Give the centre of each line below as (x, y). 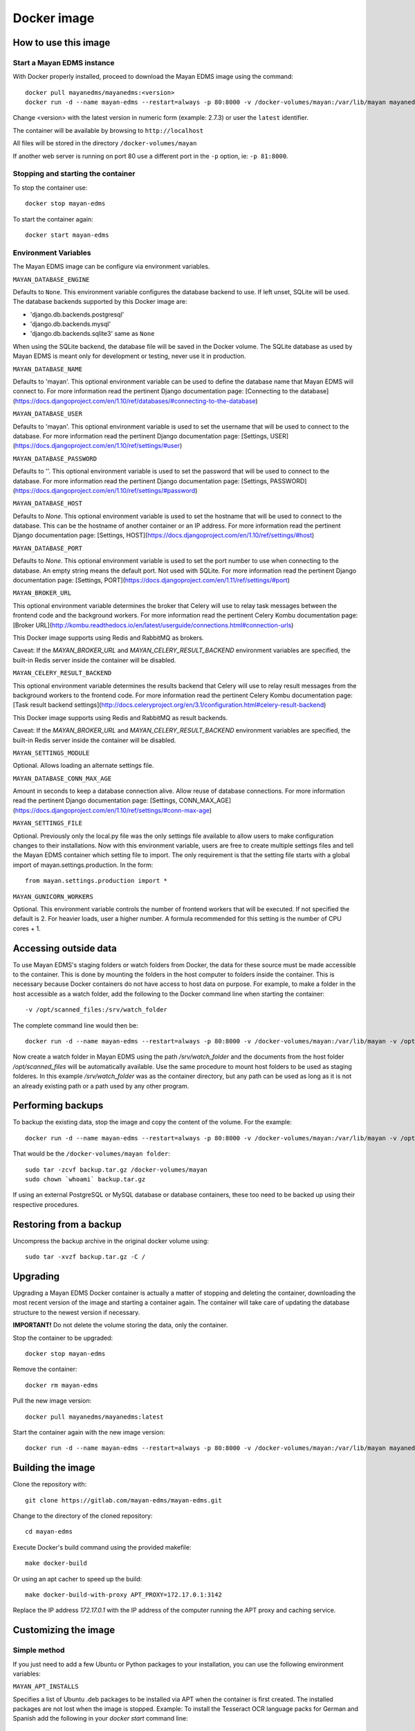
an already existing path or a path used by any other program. (101, 1086)
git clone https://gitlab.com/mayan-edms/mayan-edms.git (124, 1500)
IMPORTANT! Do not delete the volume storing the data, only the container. (120, 1325)
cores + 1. (27, 929)
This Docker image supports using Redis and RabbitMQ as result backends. (120, 717)
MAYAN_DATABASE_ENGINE (51, 279)
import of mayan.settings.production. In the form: (83, 865)
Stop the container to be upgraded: (63, 1338)
